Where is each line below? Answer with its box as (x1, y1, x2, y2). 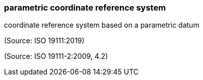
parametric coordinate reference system (4, 3, 166, 13)
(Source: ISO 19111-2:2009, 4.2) (4, 52, 108, 61)
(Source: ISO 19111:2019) (4, 36, 85, 45)
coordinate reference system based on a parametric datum (4, 21, 199, 30)
